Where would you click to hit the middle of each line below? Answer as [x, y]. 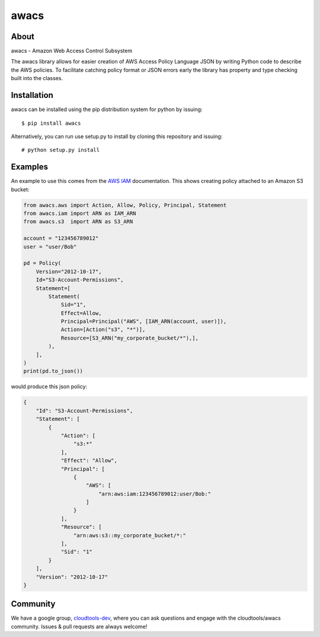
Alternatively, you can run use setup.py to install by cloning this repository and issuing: [117, 136]
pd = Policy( [42, 263]
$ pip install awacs [51, 123]
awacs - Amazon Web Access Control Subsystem [72, 51]
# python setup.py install [61, 150]
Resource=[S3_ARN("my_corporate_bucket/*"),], [129, 338]
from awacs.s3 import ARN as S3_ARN [78, 222]
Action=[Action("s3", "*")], [103, 330]
